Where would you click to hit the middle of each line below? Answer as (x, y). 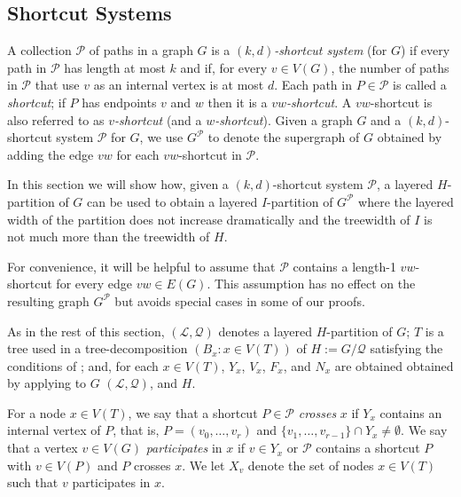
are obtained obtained (394, 365)
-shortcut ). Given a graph (284, 119)
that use (57, 85)
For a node (36, 412)
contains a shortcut (368, 448)
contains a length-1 (344, 266)
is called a (420, 85)
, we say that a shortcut (193, 412)
